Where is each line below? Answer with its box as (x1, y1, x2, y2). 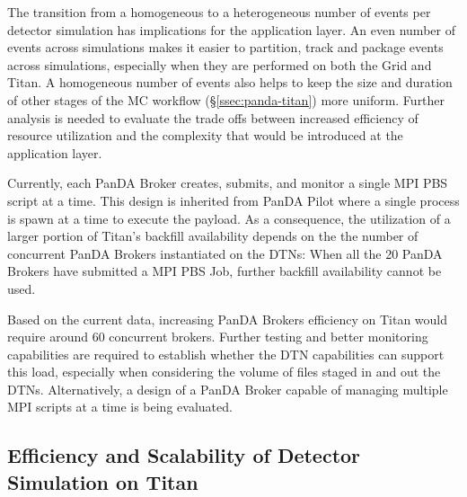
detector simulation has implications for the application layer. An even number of (7, 20, 455, 39)
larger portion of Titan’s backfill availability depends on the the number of (7, 226, 419, 245)
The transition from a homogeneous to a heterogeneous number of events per (7, 3, 431, 21)
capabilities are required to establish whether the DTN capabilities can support (7, 344, 445, 363)
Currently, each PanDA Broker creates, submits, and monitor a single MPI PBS (7, 173, 448, 192)
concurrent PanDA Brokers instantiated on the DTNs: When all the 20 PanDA (7, 244, 443, 262)
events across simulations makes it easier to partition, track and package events (7, 38, 444, 57)
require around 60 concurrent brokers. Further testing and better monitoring (7, 327, 428, 346)
